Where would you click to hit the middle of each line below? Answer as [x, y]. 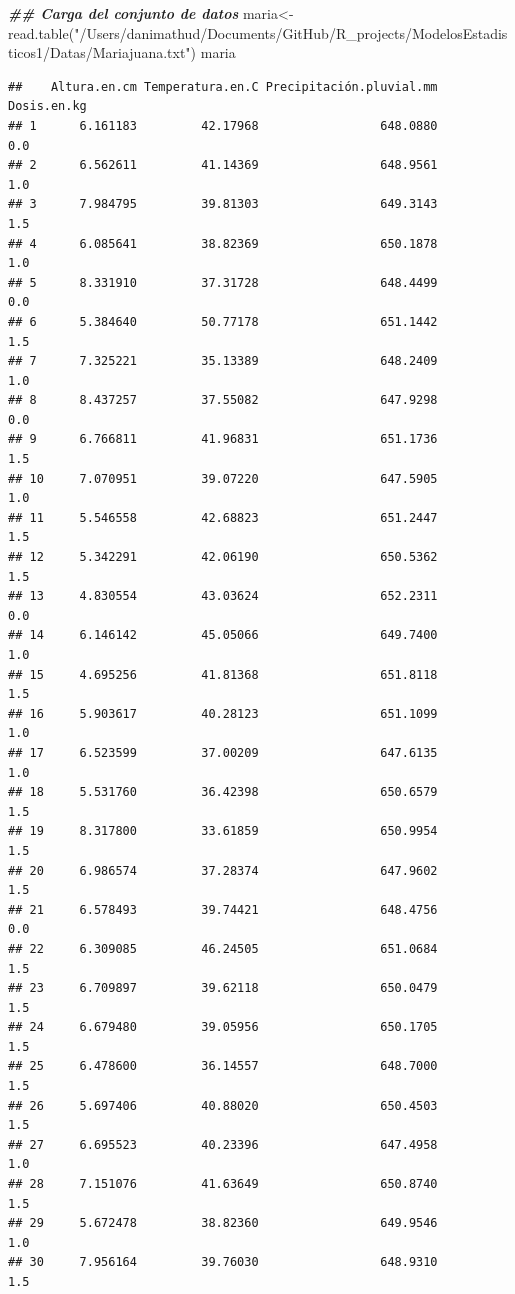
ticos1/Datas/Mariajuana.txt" [99, 52]
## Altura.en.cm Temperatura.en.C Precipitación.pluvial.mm [223, 86]
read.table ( [41, 32]
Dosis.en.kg [47, 106]
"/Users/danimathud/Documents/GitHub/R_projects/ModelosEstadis [291, 32]
